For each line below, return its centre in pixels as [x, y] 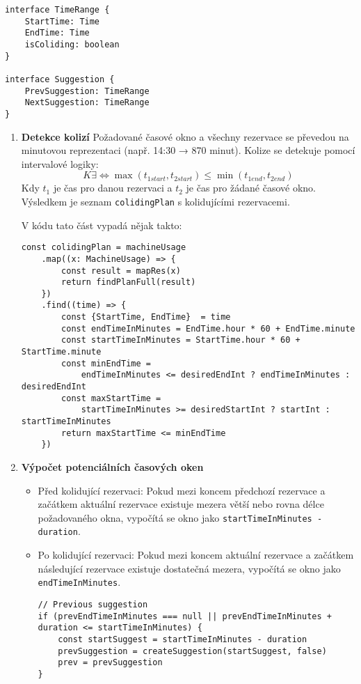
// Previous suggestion [93, 604]
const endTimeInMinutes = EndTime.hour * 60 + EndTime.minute [208, 328]
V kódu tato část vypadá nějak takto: [102, 225]
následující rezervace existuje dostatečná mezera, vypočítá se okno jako [189, 568]
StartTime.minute [61, 352]
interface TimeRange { [57, 10]
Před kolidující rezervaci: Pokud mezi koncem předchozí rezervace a [182, 490]
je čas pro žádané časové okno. [251, 188]
